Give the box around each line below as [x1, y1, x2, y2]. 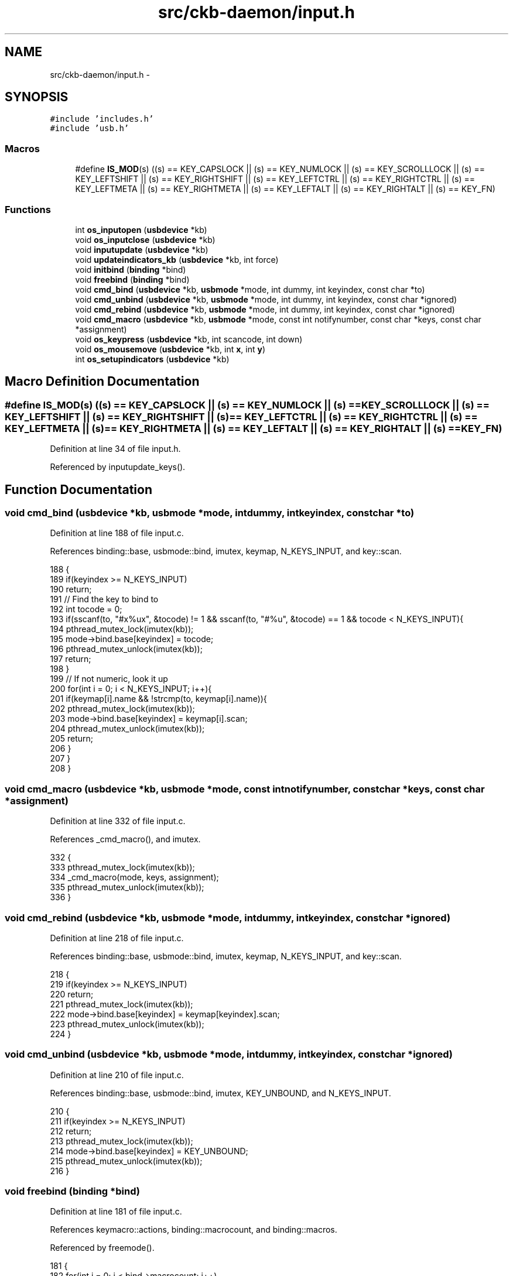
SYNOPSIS [5, 90, 69, 105]
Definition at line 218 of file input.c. [50, 932, 184, 943]
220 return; [50, 989, 94, 999]
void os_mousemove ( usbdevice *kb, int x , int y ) [75, 344, 265, 354]
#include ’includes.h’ [50, 114, 154, 124]
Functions [5, 203, 51, 215]
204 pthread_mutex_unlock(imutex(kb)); [50, 723, 205, 734]
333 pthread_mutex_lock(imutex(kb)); [50, 862, 195, 873]
